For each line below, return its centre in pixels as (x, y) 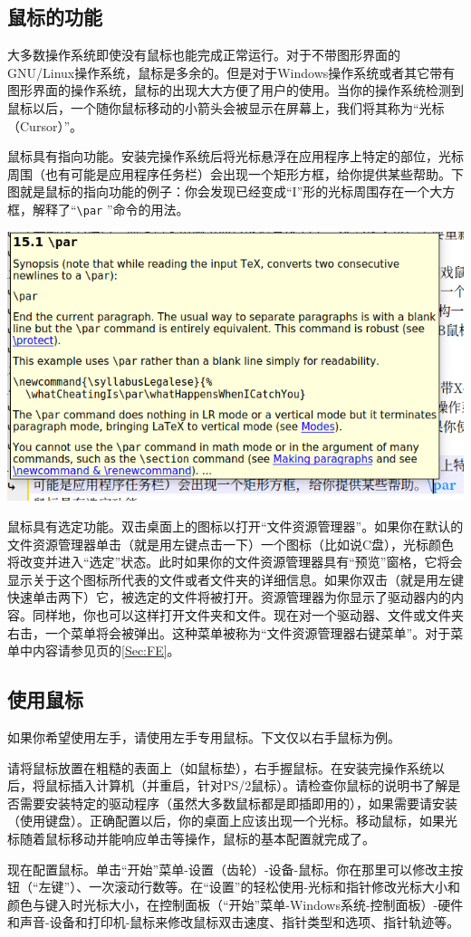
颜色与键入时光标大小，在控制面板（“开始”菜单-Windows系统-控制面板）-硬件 (235, 904)
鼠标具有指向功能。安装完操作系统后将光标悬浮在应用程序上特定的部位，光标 (235, 156)
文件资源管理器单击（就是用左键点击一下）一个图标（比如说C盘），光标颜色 (231, 544)
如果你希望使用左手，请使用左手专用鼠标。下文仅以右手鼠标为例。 (204, 736)
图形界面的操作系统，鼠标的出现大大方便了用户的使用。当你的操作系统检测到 (235, 90)
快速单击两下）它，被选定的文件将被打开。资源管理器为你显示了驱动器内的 (229, 597)
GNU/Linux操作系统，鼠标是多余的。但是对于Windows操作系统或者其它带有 (231, 72)
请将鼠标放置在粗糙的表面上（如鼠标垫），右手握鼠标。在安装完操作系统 (220, 767)
